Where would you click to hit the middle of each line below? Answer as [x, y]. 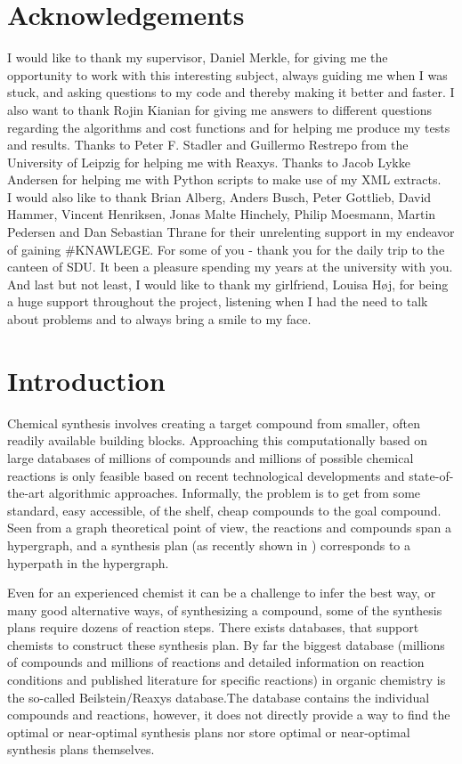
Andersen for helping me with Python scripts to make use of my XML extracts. [224, 179]
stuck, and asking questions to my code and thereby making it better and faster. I [231, 92]
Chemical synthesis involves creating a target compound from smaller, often [214, 423]
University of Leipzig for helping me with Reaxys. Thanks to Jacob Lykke [209, 162]
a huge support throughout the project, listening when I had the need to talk [218, 301]
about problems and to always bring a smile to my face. [159, 319]
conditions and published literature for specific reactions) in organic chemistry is [227, 680]
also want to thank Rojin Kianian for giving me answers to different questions [220, 109]
